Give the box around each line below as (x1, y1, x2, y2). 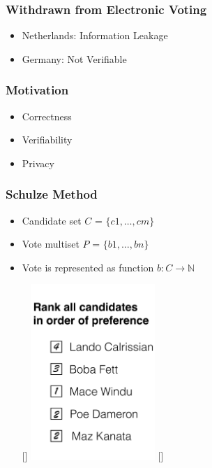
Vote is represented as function (22, 260, 154, 274)
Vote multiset (22, 236, 79, 251)
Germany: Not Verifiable (22, 51, 127, 66)
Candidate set (22, 213, 82, 227)
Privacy (22, 155, 54, 170)
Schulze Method (6, 185, 98, 203)
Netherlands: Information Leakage (22, 28, 168, 43)
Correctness (22, 108, 72, 123)
